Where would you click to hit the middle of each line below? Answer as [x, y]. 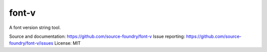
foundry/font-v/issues [31, 43]
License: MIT [68, 43]
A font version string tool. [35, 27]
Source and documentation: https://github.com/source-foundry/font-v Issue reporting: [97, 36]
